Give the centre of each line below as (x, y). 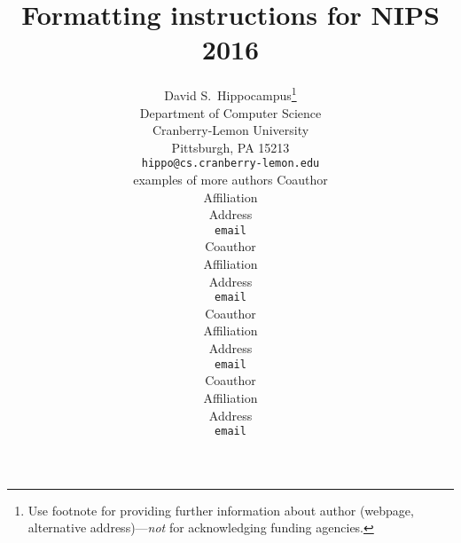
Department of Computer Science (230, 112)
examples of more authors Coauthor (230, 179)
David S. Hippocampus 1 (230, 94)
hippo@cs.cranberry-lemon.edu (230, 164)
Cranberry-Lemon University (230, 130)
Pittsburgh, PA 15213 (230, 147)
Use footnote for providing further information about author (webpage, (221, 510)
